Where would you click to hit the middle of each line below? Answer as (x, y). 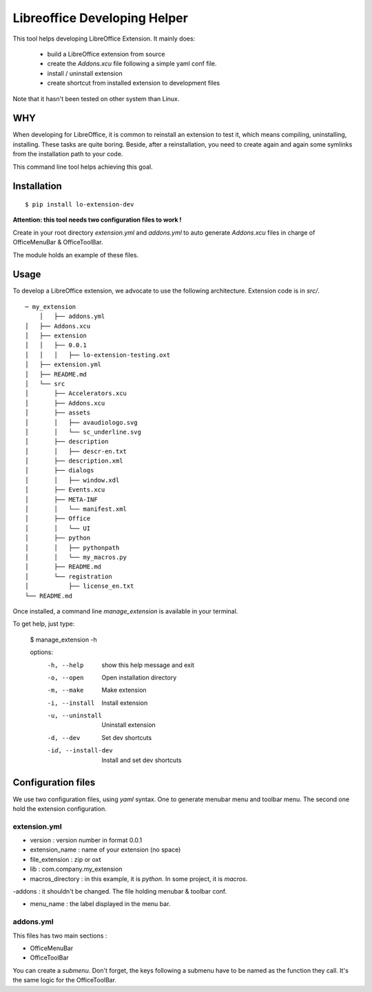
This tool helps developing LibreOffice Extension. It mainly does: (104, 39)
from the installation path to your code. (68, 154)
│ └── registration (69, 576)
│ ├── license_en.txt (80, 586)
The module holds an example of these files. (76, 255)
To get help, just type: (44, 624)
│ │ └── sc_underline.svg (83, 432)
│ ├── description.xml (74, 461)
